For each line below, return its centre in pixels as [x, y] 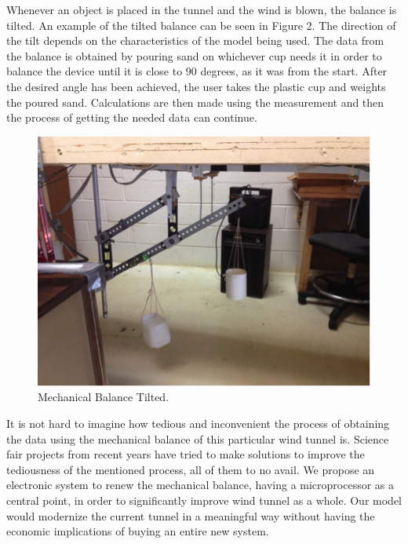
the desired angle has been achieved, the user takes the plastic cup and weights [196, 86]
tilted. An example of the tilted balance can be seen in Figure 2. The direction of [201, 25]
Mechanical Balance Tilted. [104, 397]
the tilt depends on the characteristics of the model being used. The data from [195, 40]
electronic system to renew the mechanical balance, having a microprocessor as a [200, 485]
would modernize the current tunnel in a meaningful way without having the [191, 515]
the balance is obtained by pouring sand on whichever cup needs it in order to [194, 55]
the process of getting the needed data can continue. [132, 117]
